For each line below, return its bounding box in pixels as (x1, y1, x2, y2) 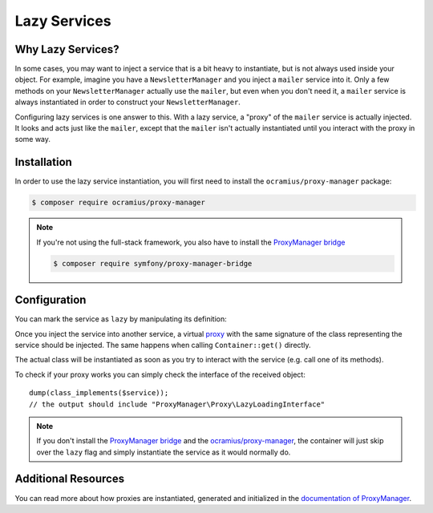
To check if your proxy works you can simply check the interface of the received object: (14, 370, 306, 379)
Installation (14, 156, 72, 169)
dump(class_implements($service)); (29, 389, 169, 398)
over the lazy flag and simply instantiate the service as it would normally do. (36, 447, 291, 457)
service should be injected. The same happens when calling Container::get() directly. (14, 340, 312, 349)
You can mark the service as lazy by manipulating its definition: (14, 314, 228, 324)
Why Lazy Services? (14, 42, 119, 56)
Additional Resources (14, 472, 124, 486)
